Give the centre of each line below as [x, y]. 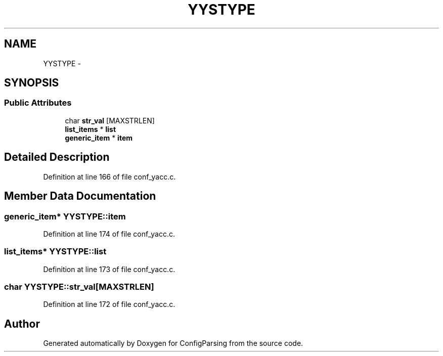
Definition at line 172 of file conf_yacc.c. [109, 304]
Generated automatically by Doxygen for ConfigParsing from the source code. [173, 343]
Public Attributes [38, 103]
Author [22, 324]
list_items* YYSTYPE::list [55, 252]
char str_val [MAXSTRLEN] [110, 120]
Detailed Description [57, 157]
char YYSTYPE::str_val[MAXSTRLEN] [79, 287]
